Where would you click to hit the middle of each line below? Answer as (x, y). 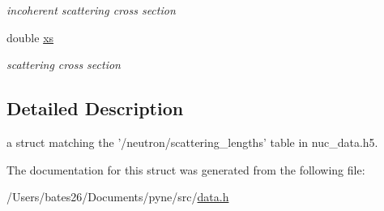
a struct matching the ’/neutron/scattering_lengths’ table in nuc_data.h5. (192, 142)
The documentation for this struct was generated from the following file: (186, 169)
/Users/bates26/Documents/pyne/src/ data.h (118, 197)
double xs (30, 37)
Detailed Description (95, 108)
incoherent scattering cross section (91, 10)
